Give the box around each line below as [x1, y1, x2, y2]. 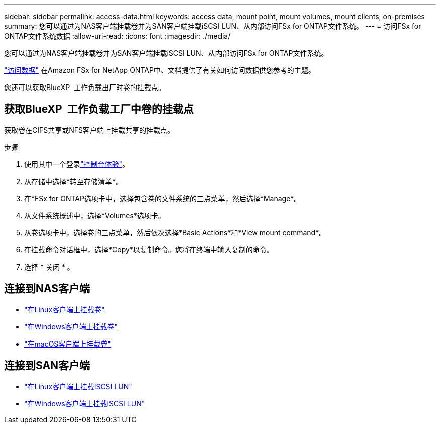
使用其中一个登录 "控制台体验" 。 [24, 159, 130, 168]
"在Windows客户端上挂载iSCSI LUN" [24, 399, 145, 408]
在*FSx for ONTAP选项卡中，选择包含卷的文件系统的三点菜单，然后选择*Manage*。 [24, 194, 301, 203]
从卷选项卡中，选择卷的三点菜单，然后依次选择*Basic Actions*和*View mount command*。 [24, 228, 326, 237]
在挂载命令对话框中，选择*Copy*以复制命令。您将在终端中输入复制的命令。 [24, 245, 274, 254]
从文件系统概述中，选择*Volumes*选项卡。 [24, 211, 165, 220]
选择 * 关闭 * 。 [24, 262, 74, 271]
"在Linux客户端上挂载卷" [24, 305, 105, 314]
